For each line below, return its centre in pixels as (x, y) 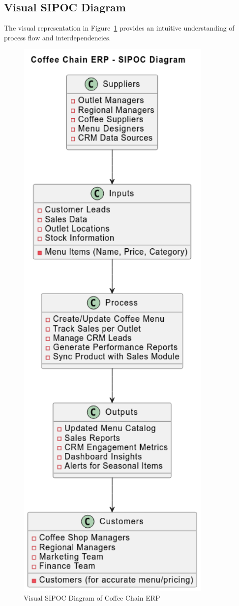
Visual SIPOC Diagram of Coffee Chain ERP (92, 597)
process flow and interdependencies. (58, 37)
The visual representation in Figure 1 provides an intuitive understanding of (119, 28)
